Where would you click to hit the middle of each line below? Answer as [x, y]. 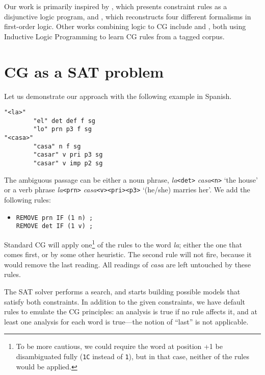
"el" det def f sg [64, 121]
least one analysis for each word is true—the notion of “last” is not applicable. [126, 321]
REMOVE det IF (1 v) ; [55, 226]
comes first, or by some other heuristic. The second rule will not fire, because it [128, 254]
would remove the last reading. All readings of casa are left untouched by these [127, 264]
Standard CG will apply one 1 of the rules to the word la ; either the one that [123, 243]
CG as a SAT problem [84, 71]
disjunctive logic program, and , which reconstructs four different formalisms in [128, 16]
